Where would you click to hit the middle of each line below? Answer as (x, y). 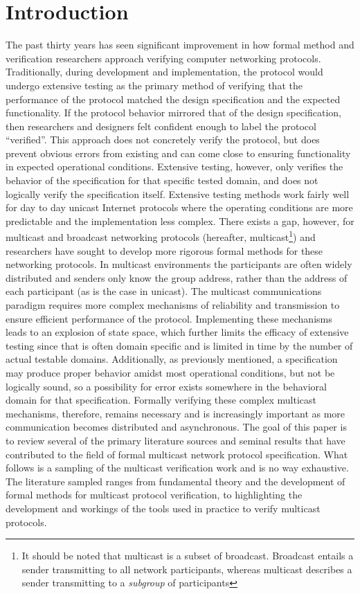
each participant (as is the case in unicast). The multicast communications (164, 291)
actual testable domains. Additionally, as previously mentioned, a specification (172, 359)
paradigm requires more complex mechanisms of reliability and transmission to (173, 305)
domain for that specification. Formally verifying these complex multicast (161, 400)
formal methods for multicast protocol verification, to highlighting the (154, 495)
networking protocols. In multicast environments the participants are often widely (179, 264)
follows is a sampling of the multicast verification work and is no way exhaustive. (177, 468)
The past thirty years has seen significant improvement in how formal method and (180, 45)
